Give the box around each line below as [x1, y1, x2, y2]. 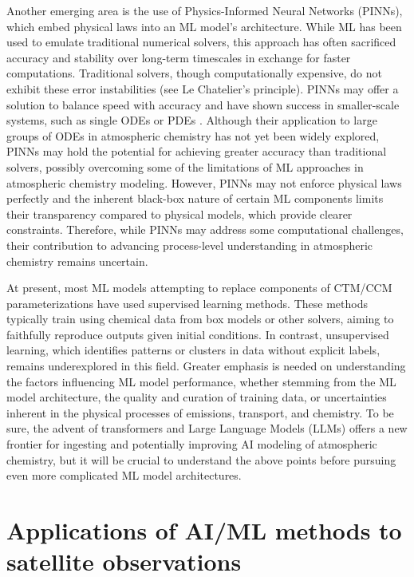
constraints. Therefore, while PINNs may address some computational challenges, [6, 221, 404, 238]
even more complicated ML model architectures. [6, 467, 242, 484]
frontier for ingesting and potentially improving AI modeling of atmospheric [6, 436, 377, 453]
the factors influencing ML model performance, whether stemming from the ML [6, 373, 396, 389]
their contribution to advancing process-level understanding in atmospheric [6, 236, 373, 253]
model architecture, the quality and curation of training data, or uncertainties [6, 389, 387, 405]
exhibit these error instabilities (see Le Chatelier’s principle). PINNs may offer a [6, 80, 399, 97]
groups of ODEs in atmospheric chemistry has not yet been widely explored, [6, 127, 380, 144]
